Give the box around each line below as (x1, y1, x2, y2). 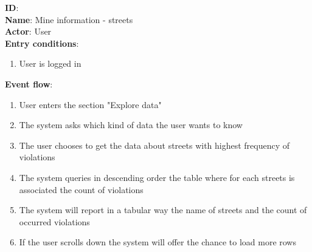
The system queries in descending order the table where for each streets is (19, 171, 295, 183)
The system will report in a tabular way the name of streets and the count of (19, 203, 307, 216)
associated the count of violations (19, 183, 144, 196)
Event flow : (5, 77, 53, 90)
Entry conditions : (5, 36, 79, 49)
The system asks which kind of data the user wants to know (19, 118, 243, 131)
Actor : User (5, 25, 52, 38)
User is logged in (19, 57, 81, 70)
